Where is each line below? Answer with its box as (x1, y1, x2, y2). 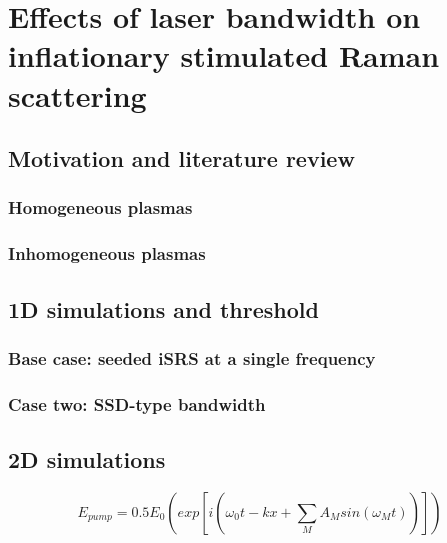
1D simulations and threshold (8, 293, 319, 324)
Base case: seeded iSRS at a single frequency (8, 345, 376, 370)
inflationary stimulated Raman (8, 35, 440, 76)
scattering (8, 74, 147, 115)
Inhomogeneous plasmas (8, 241, 206, 266)
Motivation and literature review (8, 143, 355, 174)
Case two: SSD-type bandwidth (8, 391, 266, 416)
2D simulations (8, 444, 166, 475)
